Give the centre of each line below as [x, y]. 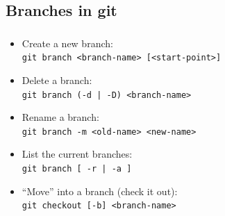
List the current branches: [77, 154]
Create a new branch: [67, 43]
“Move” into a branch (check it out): [100, 191]
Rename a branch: [60, 117]
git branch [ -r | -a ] [77, 169]
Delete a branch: [57, 80]
